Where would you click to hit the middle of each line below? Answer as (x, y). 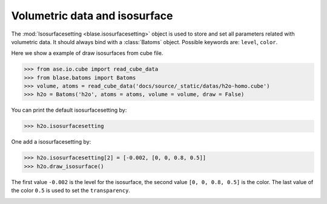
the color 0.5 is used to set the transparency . (71, 191)
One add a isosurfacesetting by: (51, 142)
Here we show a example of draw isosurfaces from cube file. (87, 53)
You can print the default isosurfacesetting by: (69, 110)
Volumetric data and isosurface (92, 16)
